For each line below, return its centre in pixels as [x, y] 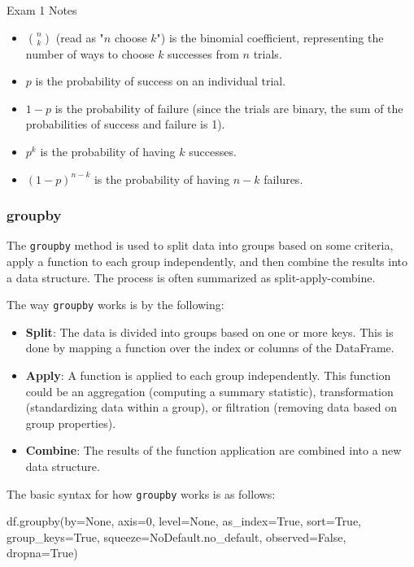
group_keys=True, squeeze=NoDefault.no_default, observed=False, [176, 536]
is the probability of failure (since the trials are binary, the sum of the [229, 108]
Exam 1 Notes [42, 10]
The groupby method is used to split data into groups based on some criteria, [200, 245]
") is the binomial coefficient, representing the [270, 37]
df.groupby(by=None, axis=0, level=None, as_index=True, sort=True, [184, 521]
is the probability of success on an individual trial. [161, 81]
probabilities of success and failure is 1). [125, 124]
